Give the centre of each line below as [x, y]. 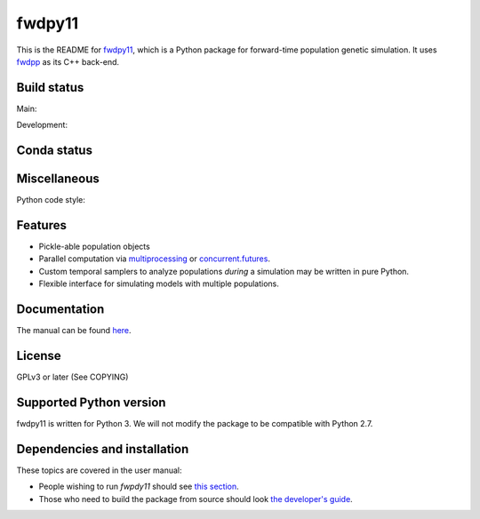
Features [41, 225]
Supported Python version [91, 402]
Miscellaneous [58, 179]
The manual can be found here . [74, 331]
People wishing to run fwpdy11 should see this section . [139, 487]
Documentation [60, 310]
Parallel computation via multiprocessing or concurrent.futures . [155, 259]
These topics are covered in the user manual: [99, 470]
